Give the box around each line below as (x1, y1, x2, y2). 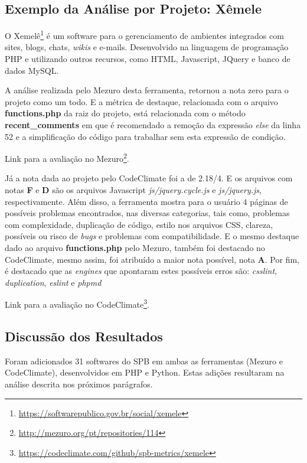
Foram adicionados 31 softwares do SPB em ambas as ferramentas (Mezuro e (5, 354, 283, 367)
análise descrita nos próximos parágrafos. (5, 378, 153, 390)
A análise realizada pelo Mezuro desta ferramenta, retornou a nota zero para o (5, 84, 289, 96)
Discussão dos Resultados (5, 327, 163, 345)
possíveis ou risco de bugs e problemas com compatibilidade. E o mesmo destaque (5, 230, 299, 242)
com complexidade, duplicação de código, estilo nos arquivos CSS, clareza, (5, 218, 273, 230)
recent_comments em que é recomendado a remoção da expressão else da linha (5, 119, 301, 131)
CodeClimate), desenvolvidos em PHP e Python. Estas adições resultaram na (5, 366, 285, 379)
